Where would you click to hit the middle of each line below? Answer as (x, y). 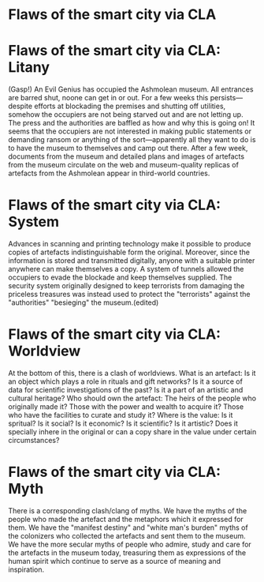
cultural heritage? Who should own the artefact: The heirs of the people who (132, 398)
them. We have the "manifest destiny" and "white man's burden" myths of (128, 528)
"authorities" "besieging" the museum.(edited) (84, 302)
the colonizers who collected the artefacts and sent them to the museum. (127, 535)
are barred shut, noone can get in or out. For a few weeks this (108, 98)
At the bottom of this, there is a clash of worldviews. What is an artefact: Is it (132, 373)
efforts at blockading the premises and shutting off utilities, (130, 106)
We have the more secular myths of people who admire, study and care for (130, 544)
